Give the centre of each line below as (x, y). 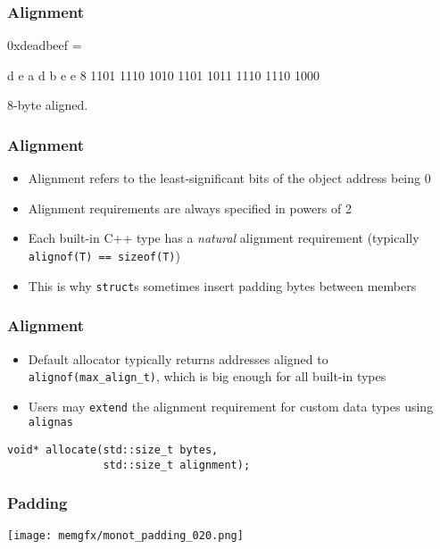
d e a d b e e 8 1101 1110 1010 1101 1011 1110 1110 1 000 (163, 75)
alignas (50, 423)
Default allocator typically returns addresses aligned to (178, 358)
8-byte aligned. (48, 105)
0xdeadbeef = (45, 45)
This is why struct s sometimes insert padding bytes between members (222, 285)
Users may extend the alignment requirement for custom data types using (231, 406)
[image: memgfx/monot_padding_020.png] (125, 535)
